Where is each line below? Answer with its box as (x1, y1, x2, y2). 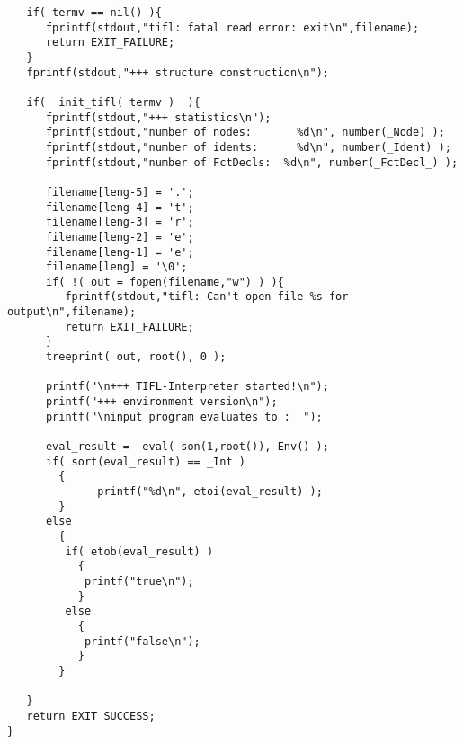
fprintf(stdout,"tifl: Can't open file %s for (65, 290, 349, 304)
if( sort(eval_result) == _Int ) (45, 455, 245, 468)
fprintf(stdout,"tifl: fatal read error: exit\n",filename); (45, 21, 420, 34)
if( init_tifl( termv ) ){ (26, 95, 200, 109)
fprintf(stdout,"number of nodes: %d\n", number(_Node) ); (45, 126, 445, 139)
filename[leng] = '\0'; (45, 261, 188, 274)
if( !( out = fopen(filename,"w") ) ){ (45, 275, 284, 288)
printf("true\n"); (84, 574, 194, 588)
